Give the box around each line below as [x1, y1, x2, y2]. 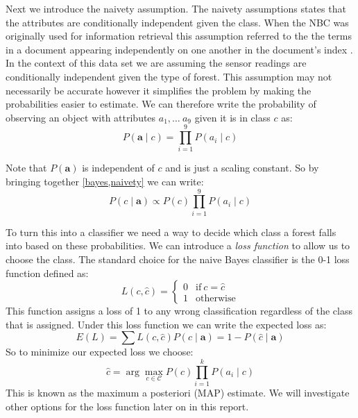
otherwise [196, 293, 236, 303]
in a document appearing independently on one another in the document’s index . [6, 42, 353, 56]
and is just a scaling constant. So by [165, 160, 319, 175]
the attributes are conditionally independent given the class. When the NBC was [6, 15, 349, 29]
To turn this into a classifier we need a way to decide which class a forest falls [6, 224, 336, 239]
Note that [6, 160, 47, 175]
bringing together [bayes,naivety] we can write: [6, 174, 204, 189]
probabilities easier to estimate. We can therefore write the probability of [6, 97, 316, 111]
